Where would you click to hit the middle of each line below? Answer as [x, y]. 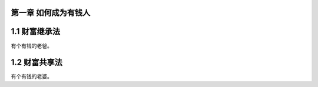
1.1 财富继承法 [36, 31]
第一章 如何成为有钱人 [51, 13]
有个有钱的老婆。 [32, 76]
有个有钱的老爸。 [32, 46]
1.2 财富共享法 [37, 63]
